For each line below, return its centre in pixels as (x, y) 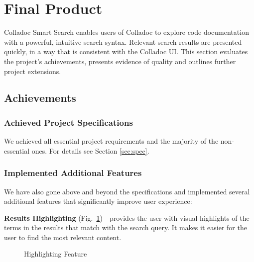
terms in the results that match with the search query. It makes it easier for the (126, 227)
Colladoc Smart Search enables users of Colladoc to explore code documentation (127, 32)
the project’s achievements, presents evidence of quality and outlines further (120, 61)
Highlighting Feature (56, 254)
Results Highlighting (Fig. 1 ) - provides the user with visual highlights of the (127, 218)
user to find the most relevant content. (63, 237)
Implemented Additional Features (73, 173)
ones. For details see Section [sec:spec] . (90, 150)
